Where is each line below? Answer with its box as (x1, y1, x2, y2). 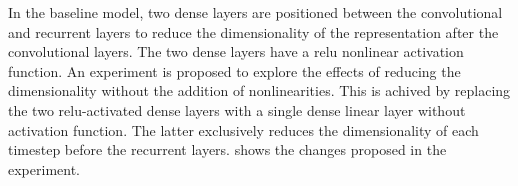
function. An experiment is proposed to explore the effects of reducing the (8, 60, 461, 81)
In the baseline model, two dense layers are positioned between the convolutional (8, 2, 503, 22)
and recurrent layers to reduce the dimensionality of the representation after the (8, 21, 499, 42)
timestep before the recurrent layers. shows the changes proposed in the (8, 139, 447, 160)
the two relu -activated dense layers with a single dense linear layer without (8, 99, 466, 120)
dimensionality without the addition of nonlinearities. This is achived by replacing (8, 80, 511, 101)
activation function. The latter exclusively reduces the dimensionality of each (8, 119, 479, 140)
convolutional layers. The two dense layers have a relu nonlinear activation (8, 41, 464, 62)
